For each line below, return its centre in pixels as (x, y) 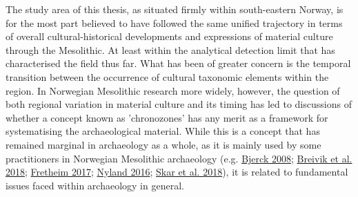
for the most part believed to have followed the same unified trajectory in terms (174, 22)
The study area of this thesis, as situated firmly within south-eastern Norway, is (175, 9)
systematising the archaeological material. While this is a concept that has (163, 131)
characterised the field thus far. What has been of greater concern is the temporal (178, 63)
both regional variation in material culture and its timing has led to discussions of (179, 104)
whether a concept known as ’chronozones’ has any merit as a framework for (167, 117)
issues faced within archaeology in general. (95, 185)
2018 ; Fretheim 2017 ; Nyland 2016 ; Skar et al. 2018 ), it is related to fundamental (177, 172)
